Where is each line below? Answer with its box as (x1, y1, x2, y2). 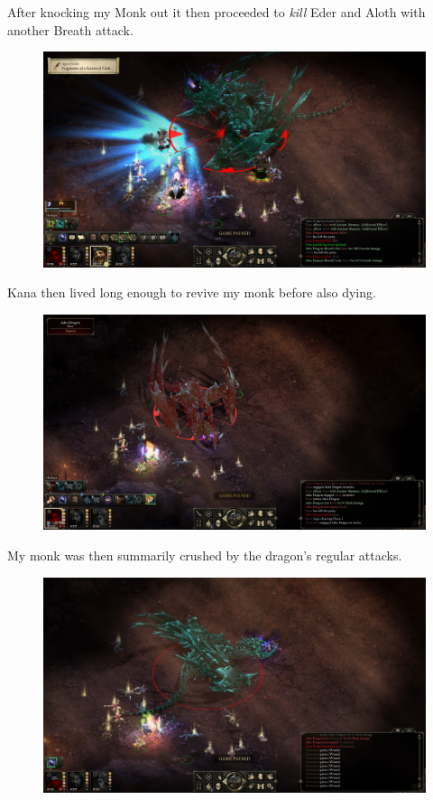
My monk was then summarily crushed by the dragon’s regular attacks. (7, 545, 402, 564)
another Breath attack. (7, 20, 134, 39)
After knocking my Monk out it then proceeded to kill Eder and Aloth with (7, 3, 426, 21)
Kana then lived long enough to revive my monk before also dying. (7, 283, 376, 302)
